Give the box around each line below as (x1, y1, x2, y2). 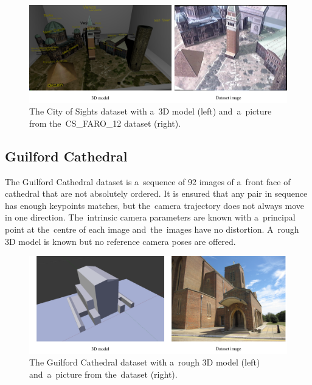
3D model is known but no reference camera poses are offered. (5, 235, 236, 247)
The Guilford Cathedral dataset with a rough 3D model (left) (29, 356, 260, 369)
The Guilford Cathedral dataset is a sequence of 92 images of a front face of (5, 175, 291, 188)
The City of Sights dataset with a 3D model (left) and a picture (29, 105, 272, 118)
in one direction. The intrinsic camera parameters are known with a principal (5, 211, 296, 224)
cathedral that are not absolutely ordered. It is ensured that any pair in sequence (5, 187, 308, 200)
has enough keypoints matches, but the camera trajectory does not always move (5, 199, 305, 211)
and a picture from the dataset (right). (29, 368, 178, 381)
